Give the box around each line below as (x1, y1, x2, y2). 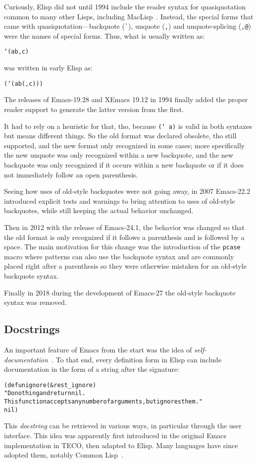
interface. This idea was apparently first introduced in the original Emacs (4, 430, 227, 440)
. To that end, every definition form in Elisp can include (51, 354, 222, 364)
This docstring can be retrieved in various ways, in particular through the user (4, 420, 242, 431)
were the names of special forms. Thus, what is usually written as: (4, 30, 205, 41)
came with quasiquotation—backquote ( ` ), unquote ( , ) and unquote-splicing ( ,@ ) (4, 21, 252, 31)
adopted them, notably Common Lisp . (4, 450, 124, 460)
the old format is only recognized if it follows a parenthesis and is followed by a (4, 231, 245, 242)
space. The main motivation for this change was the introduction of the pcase (4, 241, 241, 252)
